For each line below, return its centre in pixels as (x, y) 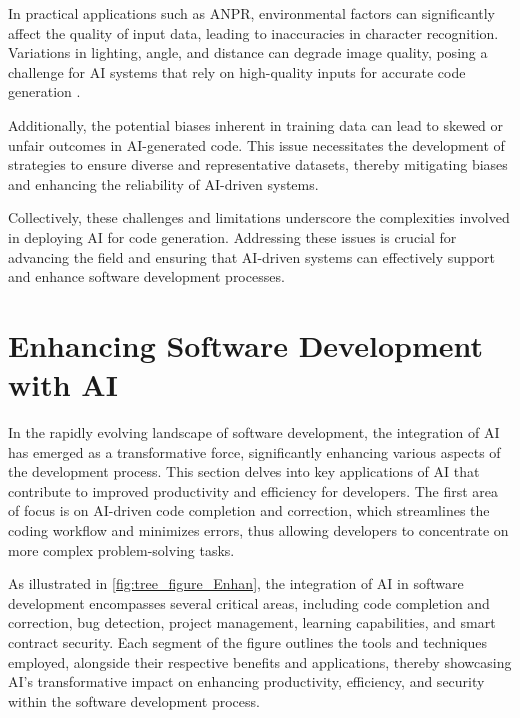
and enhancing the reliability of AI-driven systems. (163, 183)
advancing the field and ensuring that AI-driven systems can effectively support (252, 256)
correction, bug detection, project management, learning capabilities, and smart (252, 622)
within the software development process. (134, 700)
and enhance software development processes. (146, 276)
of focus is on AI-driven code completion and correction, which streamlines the (249, 510)
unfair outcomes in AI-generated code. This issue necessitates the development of (256, 144)
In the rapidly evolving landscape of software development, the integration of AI (254, 432)
